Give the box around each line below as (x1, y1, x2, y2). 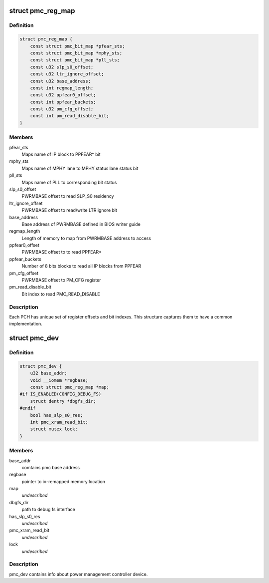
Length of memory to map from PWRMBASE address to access (21, 235, 151, 241)
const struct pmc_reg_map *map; (30, 384, 110, 390)
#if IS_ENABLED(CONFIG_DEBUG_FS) (19, 391, 102, 397)
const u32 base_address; (30, 78, 91, 84)
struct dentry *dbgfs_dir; (30, 398, 97, 404)
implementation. (9, 321, 42, 327)
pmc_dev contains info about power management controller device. (9, 571, 148, 577)
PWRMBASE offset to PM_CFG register (21, 277, 102, 283)
